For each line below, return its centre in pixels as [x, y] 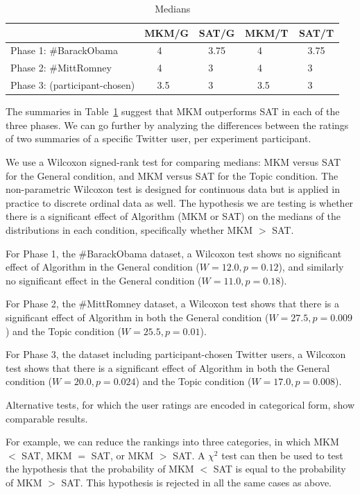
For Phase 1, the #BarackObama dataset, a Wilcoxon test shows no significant [174, 253]
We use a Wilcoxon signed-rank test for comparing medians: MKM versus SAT [173, 162]
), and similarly [311, 267]
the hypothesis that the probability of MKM [100, 469]
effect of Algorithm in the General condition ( [103, 267]
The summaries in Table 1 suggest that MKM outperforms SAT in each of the [173, 111]
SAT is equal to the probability [280, 469]
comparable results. [47, 418]
